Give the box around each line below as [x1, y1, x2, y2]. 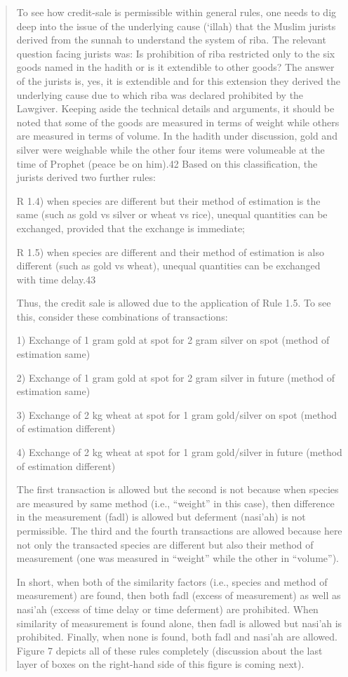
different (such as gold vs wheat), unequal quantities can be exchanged [16, 258, 321, 273]
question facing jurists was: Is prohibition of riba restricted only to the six [16, 46, 335, 60]
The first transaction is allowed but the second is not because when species [16, 482, 339, 497]
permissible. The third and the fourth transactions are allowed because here [16, 523, 342, 537]
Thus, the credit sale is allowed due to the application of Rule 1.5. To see [16, 295, 331, 310]
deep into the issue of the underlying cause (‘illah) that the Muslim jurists [16, 18, 336, 33]
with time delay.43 [16, 272, 96, 286]
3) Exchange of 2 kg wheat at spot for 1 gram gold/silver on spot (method [16, 407, 337, 422]
